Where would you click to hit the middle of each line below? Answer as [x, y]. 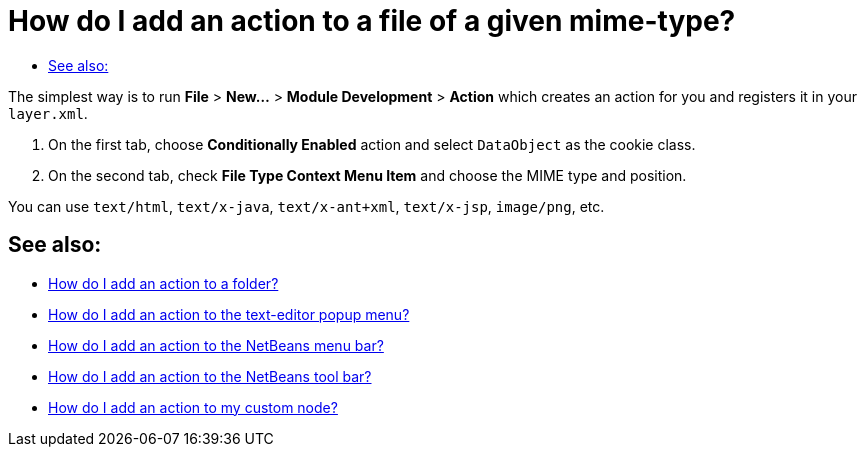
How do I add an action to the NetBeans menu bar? [216, 345]
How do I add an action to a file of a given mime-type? [372, 21]
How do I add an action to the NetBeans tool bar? [210, 376]
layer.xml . [48, 113]
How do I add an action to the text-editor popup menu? [229, 314]
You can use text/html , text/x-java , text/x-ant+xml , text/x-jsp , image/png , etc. [306, 206]
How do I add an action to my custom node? [193, 407]
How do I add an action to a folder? [163, 283]
